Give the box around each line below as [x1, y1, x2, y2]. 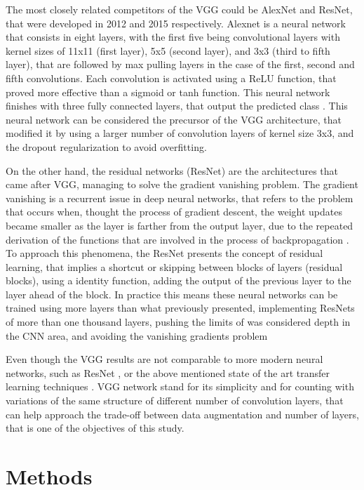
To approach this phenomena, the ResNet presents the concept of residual [6, 246, 323, 260]
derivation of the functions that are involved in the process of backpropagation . [6, 232, 349, 246]
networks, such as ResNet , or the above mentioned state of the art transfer [6, 365, 330, 380]
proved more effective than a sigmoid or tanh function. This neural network [6, 84, 330, 99]
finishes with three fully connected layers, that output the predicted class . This [6, 98, 348, 113]
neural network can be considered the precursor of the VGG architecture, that [6, 112, 342, 126]
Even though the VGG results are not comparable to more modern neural [6, 352, 323, 366]
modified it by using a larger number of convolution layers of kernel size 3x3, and [6, 126, 354, 140]
